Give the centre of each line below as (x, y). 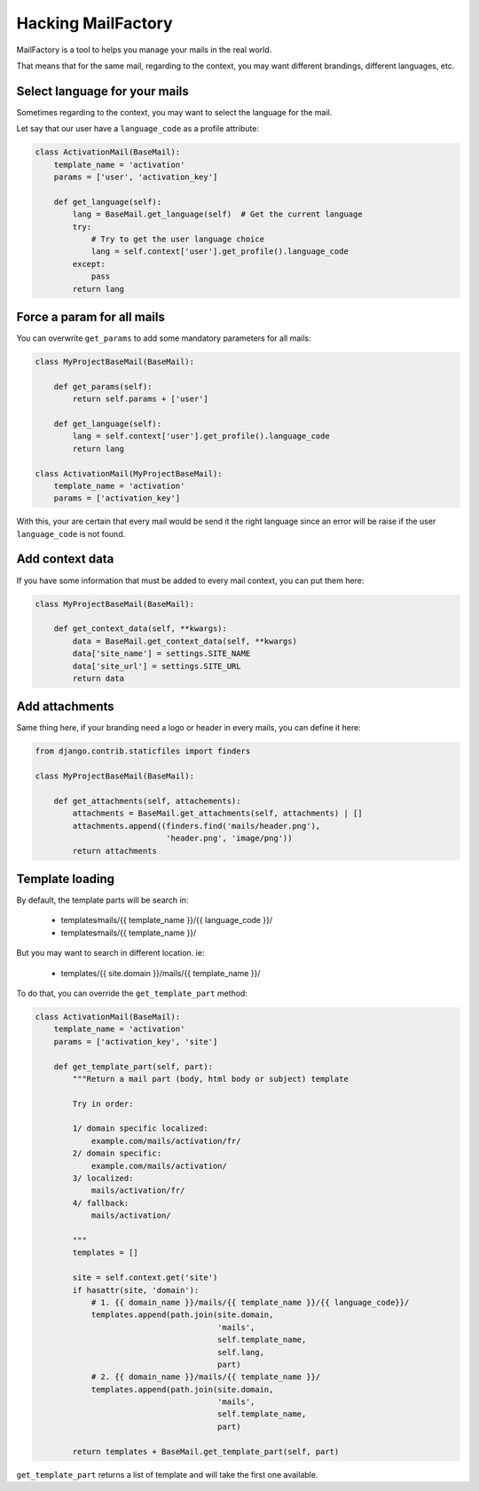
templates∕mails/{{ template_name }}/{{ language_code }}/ (167, 920)
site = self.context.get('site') (145, 1278)
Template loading (66, 879)
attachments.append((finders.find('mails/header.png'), (196, 826)
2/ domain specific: (117, 1153)
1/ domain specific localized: (140, 1128)
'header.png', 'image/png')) (229, 838)
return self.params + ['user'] (140, 399)
